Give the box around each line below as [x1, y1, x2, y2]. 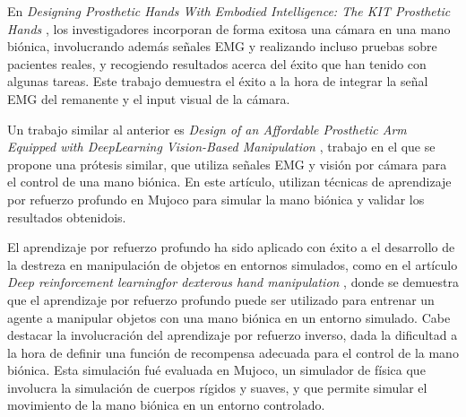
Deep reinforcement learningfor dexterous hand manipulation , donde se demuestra [7, 273, 460, 291]
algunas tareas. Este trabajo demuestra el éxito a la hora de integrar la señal [7, 72, 428, 91]
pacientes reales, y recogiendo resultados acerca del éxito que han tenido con [7, 54, 427, 73]
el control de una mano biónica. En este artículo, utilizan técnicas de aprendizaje [7, 172, 452, 191]
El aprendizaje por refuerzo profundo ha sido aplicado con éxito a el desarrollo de [7, 238, 455, 256]
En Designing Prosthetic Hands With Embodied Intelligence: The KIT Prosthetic [7, 2, 451, 20]
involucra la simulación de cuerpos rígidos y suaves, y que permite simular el [7, 378, 427, 396]
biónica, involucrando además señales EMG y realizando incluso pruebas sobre [7, 37, 437, 56]
